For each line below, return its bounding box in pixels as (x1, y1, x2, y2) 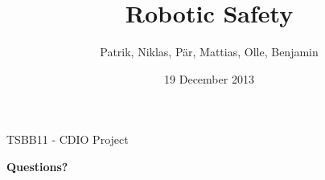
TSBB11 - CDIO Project (6, 131, 129, 148)
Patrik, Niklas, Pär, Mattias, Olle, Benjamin (100, 43, 319, 60)
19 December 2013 (164, 70, 254, 87)
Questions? (6, 157, 68, 174)
